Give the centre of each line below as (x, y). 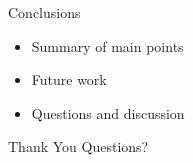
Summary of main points (107, 45)
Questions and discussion (108, 112)
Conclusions (44, 12)
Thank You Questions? (78, 146)
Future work (69, 79)
